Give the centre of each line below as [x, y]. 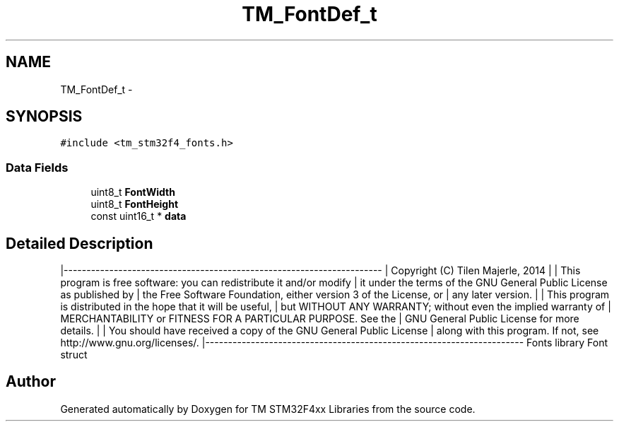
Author [31, 382]
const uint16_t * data [138, 216]
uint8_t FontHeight [135, 204]
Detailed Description [79, 243]
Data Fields [37, 167]
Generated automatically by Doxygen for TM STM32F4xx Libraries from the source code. [268, 409]
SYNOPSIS [44, 117]
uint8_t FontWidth [133, 192]
